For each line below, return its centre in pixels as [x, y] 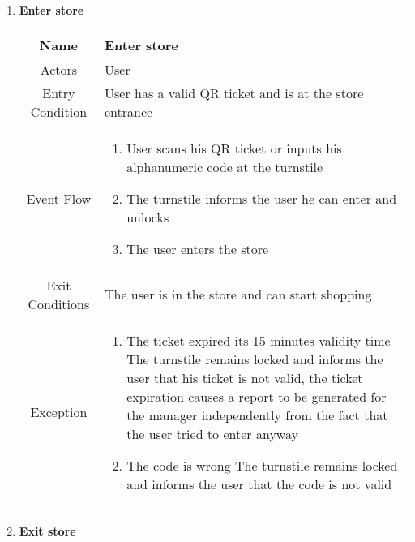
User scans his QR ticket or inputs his [234, 148]
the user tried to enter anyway [212, 433]
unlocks [148, 217]
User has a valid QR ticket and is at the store [234, 92]
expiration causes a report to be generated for [257, 396]
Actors [59, 69]
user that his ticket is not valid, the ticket [245, 377]
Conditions [59, 303]
